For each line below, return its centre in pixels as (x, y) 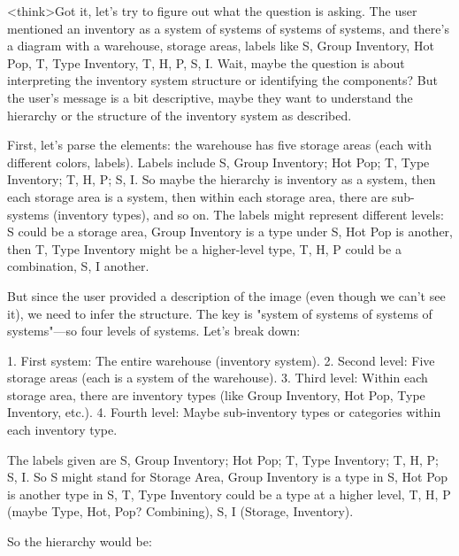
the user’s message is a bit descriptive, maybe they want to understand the (210, 97)
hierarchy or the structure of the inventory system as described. (180, 115)
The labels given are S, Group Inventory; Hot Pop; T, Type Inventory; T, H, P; (223, 459)
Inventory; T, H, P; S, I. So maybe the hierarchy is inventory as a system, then (222, 179)
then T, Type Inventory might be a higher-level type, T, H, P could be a (204, 248)
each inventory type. (62, 430)
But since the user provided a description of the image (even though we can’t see (226, 295)
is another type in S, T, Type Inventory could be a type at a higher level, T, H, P (229, 494)
